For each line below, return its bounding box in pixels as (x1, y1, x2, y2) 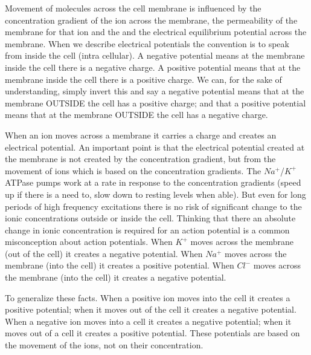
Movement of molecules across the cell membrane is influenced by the (5, 2, 261, 14)
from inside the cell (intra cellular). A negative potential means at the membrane (5, 49, 305, 62)
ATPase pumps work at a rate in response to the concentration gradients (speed (5, 176, 301, 189)
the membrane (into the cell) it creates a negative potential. (5, 271, 226, 284)
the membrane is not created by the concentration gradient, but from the (5, 152, 276, 165)
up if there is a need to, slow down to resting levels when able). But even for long (5, 187, 306, 200)
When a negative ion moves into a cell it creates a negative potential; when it (5, 314, 292, 327)
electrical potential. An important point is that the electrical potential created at (5, 140, 305, 153)
